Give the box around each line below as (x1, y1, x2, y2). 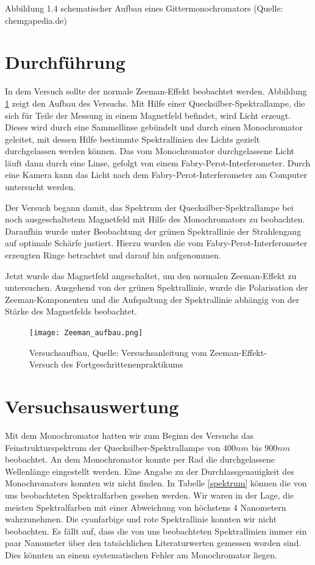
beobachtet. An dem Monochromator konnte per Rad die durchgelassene (5, 453, 275, 466)
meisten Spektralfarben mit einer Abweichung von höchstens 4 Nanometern (5, 500, 286, 513)
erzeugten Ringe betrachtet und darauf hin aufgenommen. (5, 249, 221, 261)
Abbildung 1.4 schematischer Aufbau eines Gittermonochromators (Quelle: (5, 2, 283, 14)
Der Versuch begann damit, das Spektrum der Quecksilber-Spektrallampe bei (5, 201, 294, 213)
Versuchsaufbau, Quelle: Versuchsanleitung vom (29, 346, 207, 358)
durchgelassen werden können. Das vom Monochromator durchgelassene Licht (5, 144, 295, 157)
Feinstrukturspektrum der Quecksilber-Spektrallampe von (5, 441, 221, 453)
